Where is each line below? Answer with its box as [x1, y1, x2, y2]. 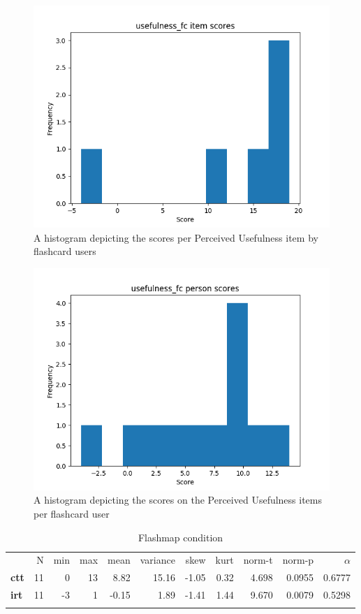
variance [140, 553, 175, 567]
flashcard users [34, 244, 96, 258]
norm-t [243, 553, 273, 567]
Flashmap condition [138, 529, 223, 544]
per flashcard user [34, 506, 110, 520]
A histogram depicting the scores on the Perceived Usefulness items [34, 492, 323, 507]
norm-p [282, 553, 314, 567]
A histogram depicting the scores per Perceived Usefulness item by [34, 230, 318, 244]
